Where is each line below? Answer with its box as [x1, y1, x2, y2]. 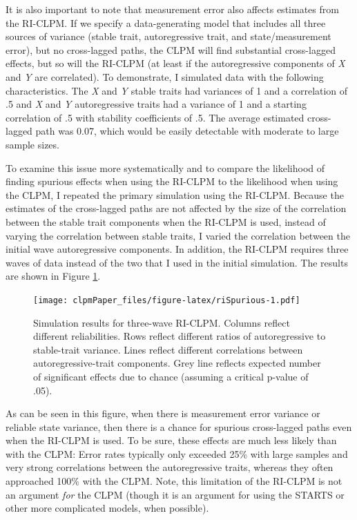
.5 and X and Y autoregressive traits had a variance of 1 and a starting [6, 97, 307, 111]
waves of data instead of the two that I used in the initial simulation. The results [6, 255, 348, 269]
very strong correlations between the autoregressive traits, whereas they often [6, 460, 334, 474]
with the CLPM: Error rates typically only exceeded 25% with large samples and [6, 446, 348, 461]
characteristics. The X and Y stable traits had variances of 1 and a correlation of [6, 83, 348, 97]
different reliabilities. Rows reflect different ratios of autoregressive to [33, 329, 326, 343]
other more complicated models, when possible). [6, 501, 209, 515]
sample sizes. [6, 137, 59, 151]
